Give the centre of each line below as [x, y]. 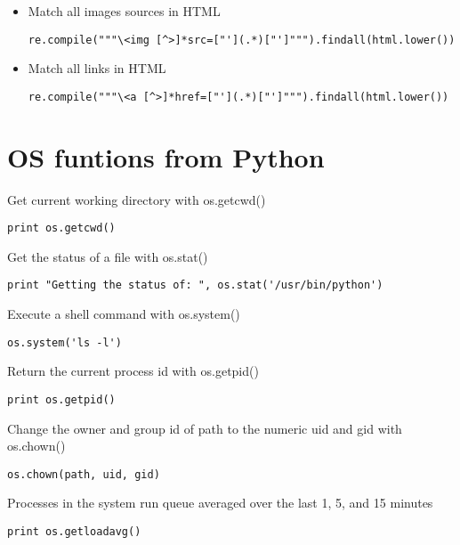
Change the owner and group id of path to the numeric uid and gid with [205, 428]
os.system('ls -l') [65, 342]
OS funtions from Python [166, 156]
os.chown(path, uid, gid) [84, 474]
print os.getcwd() [61, 228]
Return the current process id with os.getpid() [133, 371]
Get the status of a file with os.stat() [108, 256]
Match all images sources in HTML [124, 11]
